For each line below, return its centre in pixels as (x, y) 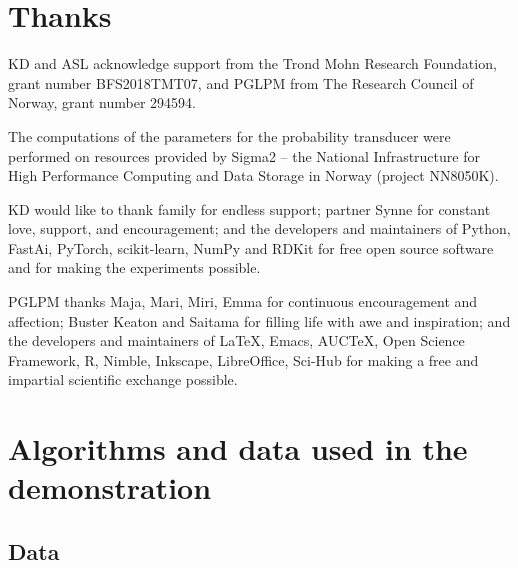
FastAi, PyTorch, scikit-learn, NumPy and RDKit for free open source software (251, 247)
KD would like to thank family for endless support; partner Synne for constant (249, 208)
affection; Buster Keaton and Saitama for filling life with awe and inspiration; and (259, 320)
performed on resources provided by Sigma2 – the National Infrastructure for (244, 155)
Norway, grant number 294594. (102, 102)
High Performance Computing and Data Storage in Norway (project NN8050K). (253, 175)
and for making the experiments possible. (134, 267)
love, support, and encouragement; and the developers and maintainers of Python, (259, 228)
